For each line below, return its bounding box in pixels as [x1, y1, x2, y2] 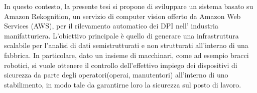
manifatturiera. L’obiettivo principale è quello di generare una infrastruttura [4, 30, 239, 40]
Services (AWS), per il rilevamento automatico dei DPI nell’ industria [4, 20, 218, 31]
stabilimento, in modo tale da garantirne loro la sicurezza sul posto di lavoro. [4, 79, 241, 89]
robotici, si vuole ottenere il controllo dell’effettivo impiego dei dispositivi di [4, 59, 237, 70]
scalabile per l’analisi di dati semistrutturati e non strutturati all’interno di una [4, 40, 248, 50]
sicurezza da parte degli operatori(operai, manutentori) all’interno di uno [4, 69, 228, 80]
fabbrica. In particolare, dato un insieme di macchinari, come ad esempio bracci [4, 49, 249, 60]
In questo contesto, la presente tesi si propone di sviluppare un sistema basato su [4, 1, 253, 11]
